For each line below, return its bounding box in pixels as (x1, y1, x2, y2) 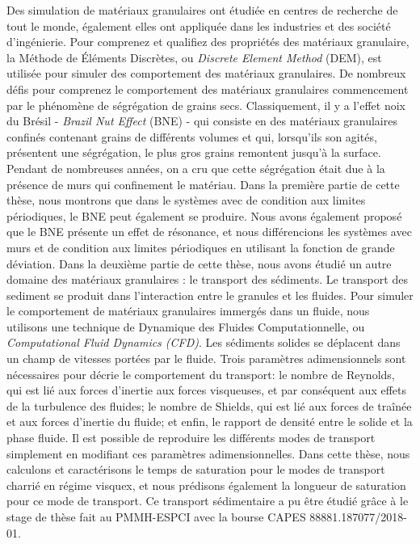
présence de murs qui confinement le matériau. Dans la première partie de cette (6, 175, 400, 192)
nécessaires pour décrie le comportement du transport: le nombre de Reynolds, (6, 365, 395, 382)
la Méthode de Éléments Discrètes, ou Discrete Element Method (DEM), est (6, 48, 382, 65)
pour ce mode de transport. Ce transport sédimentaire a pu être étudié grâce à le (6, 492, 409, 509)
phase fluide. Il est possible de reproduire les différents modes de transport (6, 429, 376, 446)
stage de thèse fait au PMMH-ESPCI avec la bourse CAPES (6, 508, 306, 525)
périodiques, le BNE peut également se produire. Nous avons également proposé (6, 207, 402, 224)
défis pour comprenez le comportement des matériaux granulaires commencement (6, 80, 409, 97)
